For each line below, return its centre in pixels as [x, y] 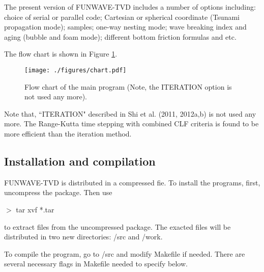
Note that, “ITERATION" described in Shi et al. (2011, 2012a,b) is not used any [130, 113]
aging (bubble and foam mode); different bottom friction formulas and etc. [120, 36]
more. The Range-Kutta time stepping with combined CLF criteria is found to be [131, 124]
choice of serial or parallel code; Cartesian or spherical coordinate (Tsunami [122, 17]
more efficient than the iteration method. [68, 133]
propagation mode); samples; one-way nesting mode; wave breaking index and [125, 27]
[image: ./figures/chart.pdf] [76, 70]
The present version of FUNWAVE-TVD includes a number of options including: [130, 7]
